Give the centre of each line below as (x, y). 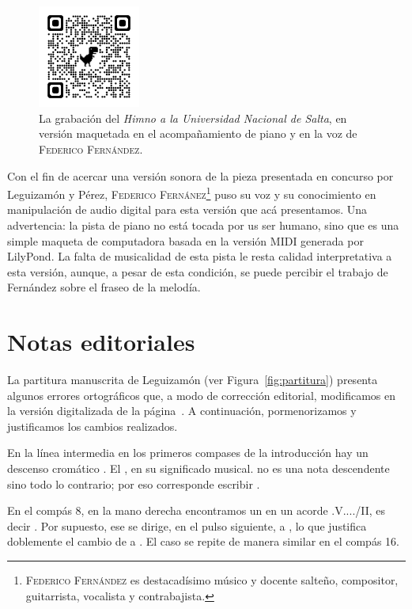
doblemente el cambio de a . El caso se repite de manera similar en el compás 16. (203, 541)
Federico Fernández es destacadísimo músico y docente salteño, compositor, (212, 580)
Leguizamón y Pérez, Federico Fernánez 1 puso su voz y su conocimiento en (192, 193)
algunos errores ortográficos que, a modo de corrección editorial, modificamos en (201, 395)
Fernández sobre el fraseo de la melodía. (104, 287)
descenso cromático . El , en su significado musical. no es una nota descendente (198, 468)
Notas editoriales (101, 342)
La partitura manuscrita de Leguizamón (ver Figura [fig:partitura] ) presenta (193, 380)
